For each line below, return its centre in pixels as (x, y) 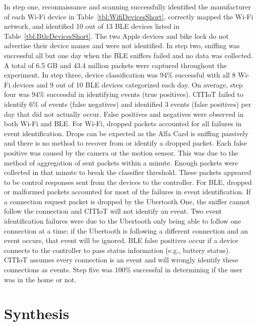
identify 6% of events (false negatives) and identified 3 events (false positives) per (128, 104)
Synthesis (37, 313)
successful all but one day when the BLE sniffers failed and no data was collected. (128, 55)
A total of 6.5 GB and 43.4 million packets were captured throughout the (115, 65)
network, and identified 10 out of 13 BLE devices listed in (92, 26)
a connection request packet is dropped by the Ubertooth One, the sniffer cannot (127, 201)
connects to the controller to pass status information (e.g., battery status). (117, 250)
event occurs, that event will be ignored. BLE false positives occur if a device (121, 240)
